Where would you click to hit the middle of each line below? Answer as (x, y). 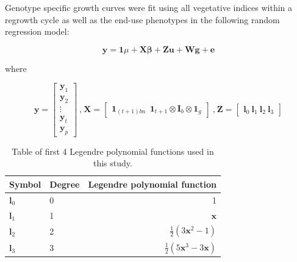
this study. (113, 163)
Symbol (25, 184)
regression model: (37, 31)
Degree (65, 184)
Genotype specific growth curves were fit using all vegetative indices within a (149, 7)
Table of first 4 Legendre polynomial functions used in (113, 151)
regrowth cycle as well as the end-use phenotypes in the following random (142, 19)
